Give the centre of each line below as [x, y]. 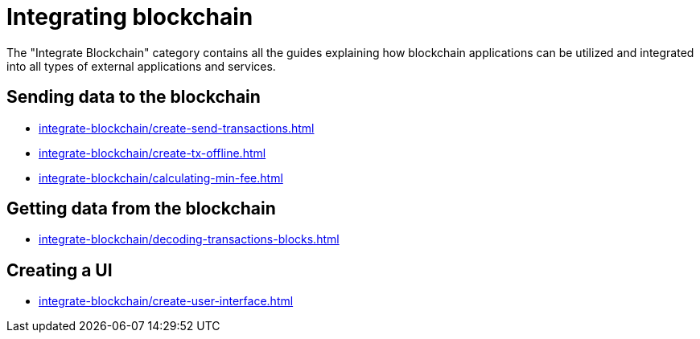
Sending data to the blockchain [134, 97]
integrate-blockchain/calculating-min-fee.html [161, 178]
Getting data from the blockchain [141, 209]
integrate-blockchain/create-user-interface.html [166, 301]
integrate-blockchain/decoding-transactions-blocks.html [189, 239]
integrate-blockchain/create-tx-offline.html [152, 153]
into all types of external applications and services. [141, 66]
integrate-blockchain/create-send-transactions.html [177, 128]
